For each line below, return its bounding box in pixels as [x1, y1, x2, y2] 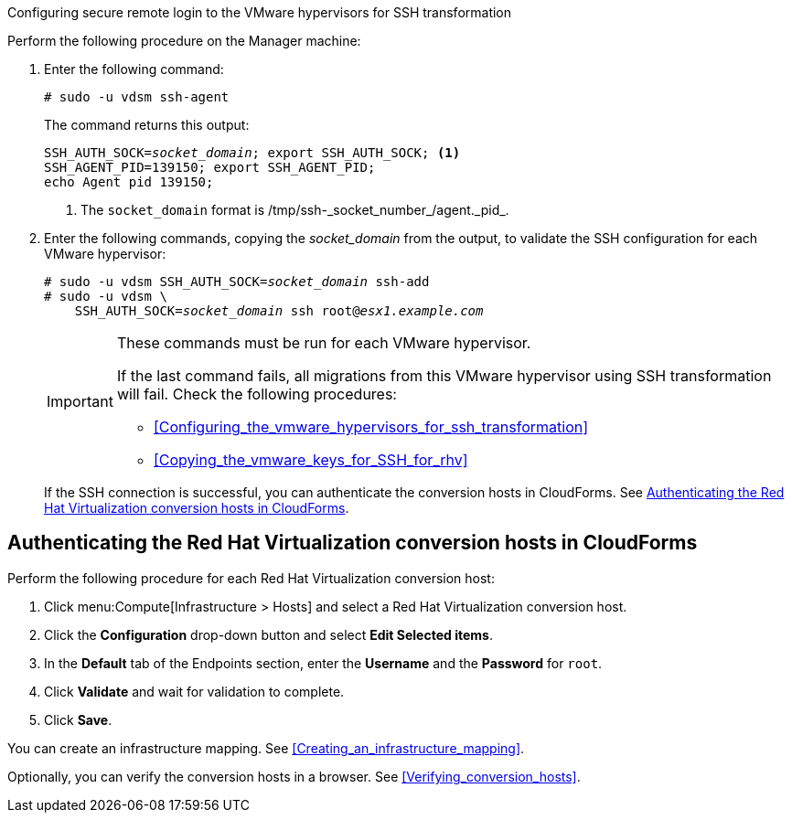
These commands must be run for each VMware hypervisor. [116, 334, 531, 352]
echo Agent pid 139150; [44, 175, 214, 189]
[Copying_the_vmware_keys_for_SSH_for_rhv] [153, 451, 468, 469]
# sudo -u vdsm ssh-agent [44, 90, 230, 104]
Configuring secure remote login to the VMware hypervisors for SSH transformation [7, 5, 512, 20]
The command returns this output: [44, 117, 250, 133]
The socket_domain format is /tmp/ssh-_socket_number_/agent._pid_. [80, 202, 509, 218]
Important [47, 392, 113, 410]
